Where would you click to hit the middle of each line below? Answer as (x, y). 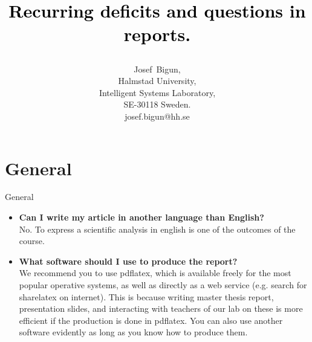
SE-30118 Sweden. (157, 104)
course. (32, 241)
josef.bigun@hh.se (157, 116)
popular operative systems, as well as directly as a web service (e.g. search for (163, 285)
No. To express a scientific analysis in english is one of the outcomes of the (157, 229)
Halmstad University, (157, 81)
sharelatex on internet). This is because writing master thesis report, (146, 296)
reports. (157, 34)
